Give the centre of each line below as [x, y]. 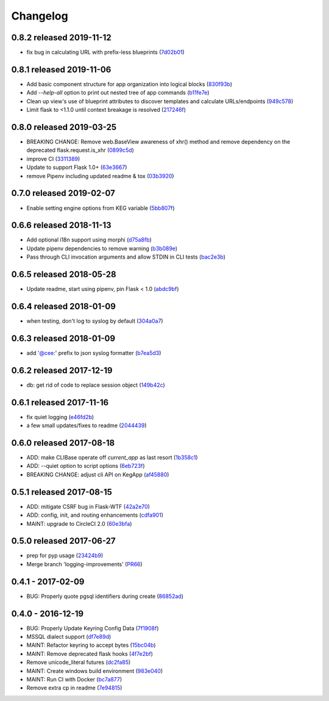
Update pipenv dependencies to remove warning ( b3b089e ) [102, 248]
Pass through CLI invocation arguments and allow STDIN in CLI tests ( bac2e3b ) [126, 257]
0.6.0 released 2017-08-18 [63, 443]
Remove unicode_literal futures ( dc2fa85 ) [79, 663]
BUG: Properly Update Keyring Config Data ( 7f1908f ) [93, 628]
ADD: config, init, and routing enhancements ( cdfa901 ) [95, 515]
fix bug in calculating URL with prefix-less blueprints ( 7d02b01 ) [106, 52]
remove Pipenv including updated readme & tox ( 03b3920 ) [100, 176]
